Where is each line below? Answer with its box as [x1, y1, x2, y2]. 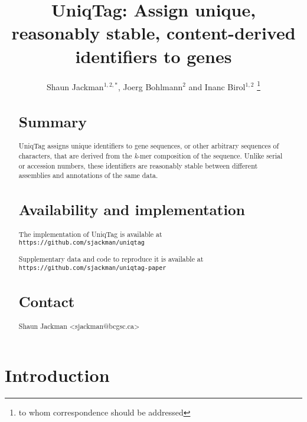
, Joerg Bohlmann [117, 80, 183, 93]
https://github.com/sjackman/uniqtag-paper [18, 264, 166, 271]
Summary [18, 111, 87, 132]
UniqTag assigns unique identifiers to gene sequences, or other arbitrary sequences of [18, 141, 279, 151]
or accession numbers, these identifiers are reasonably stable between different [18, 160, 258, 170]
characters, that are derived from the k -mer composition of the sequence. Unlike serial [18, 150, 283, 160]
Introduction [5, 363, 110, 387]
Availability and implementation [18, 199, 245, 220]
